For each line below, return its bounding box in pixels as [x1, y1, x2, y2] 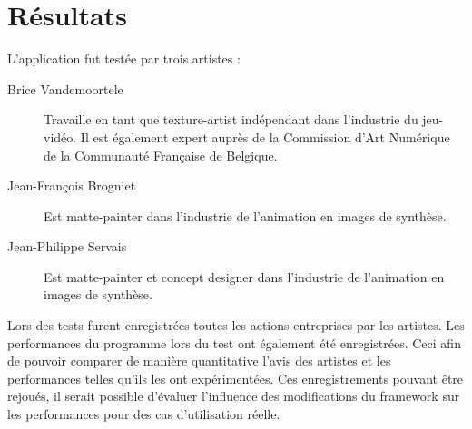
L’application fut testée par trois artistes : [7, 49, 241, 68]
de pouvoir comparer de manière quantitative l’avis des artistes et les [7, 351, 391, 370]
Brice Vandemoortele [7, 79, 123, 98]
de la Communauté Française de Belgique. [44, 145, 278, 164]
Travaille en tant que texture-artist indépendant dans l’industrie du [44, 110, 418, 129]
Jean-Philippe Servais [7, 237, 127, 256]
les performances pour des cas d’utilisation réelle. [7, 405, 280, 424]
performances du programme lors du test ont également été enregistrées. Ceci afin [7, 333, 461, 352]
